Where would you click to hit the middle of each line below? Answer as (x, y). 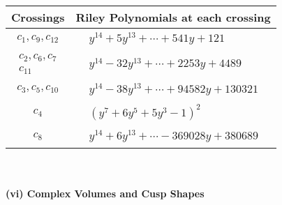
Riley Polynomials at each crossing (173, 17)
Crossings (38, 17)
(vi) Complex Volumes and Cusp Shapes (105, 193)
